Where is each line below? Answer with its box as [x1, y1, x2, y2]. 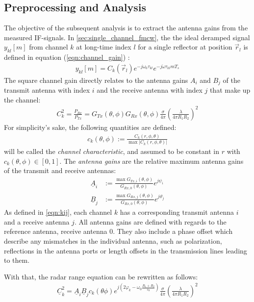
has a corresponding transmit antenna [120, 207, 234, 217]
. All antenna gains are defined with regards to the [74, 216, 227, 226]
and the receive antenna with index [97, 85, 203, 95]
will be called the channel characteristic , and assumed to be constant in [4, 146, 219, 156]
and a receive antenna [4, 216, 70, 226]
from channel [29, 42, 68, 52]
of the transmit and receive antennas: [4, 165, 116, 176]
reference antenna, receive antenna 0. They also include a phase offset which [4, 226, 233, 236]
